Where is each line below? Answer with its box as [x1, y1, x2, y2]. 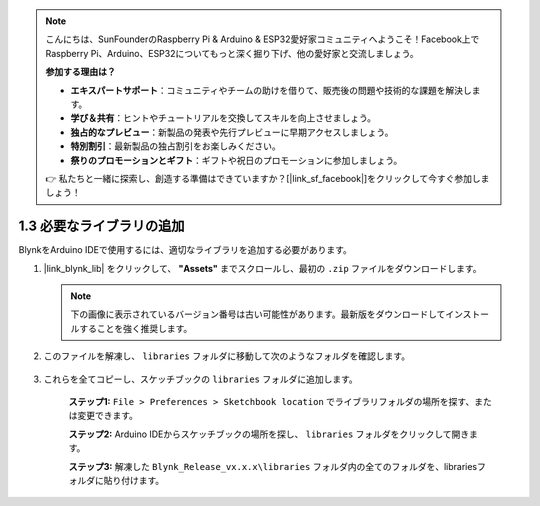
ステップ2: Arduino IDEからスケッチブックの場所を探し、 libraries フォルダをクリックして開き [68, 428, 470, 440]
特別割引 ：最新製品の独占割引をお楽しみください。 [70, 140, 281, 152]
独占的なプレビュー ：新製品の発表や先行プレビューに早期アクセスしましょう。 [70, 126, 394, 138]
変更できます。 [76, 410, 139, 422]
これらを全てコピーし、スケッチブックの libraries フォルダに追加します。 [43, 373, 359, 385]
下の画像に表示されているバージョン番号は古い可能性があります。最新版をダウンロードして [70, 308, 446, 320]
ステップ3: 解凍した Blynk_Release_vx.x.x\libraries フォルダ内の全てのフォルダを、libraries [68, 460, 478, 472]
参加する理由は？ [45, 66, 116, 78]
